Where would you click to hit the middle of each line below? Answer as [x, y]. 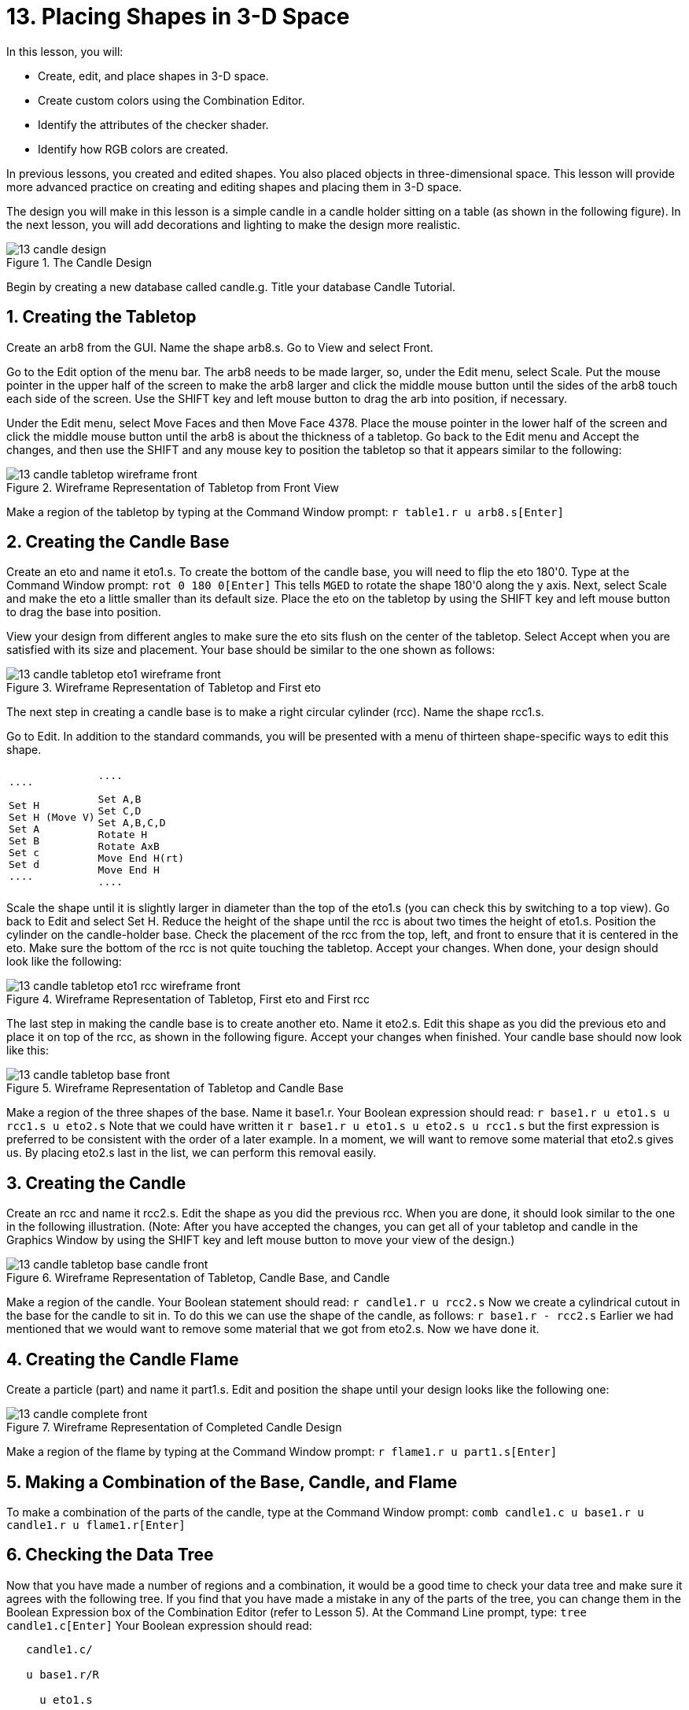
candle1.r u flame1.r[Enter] [96, 1525]
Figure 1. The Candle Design [79, 262]
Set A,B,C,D [132, 823]
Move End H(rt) [141, 859]
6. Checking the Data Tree [110, 1555]
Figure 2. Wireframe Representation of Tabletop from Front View [173, 487]
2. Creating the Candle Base [118, 542]
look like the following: [64, 962]
